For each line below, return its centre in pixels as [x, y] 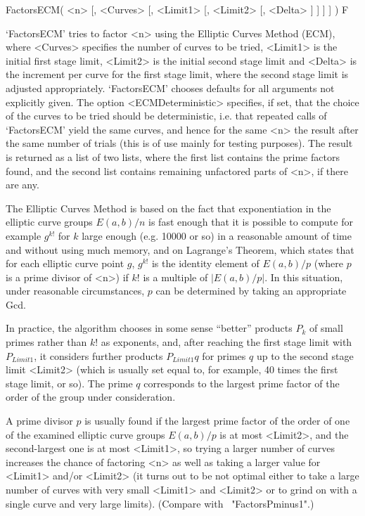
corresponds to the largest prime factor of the [242, 383]
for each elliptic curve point [65, 263]
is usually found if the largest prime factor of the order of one [217, 421]
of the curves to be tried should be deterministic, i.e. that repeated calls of [166, 116]
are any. [23, 185]
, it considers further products [98, 355]
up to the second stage [305, 355]
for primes [224, 355]
